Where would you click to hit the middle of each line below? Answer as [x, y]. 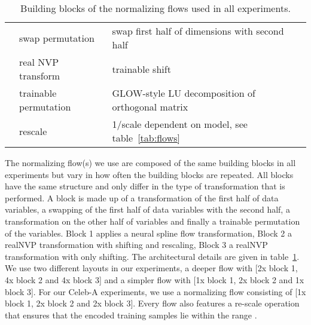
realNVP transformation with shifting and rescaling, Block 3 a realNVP [136, 245]
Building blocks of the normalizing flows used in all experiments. [155, 8]
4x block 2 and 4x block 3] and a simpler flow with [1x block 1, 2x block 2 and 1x [155, 279]
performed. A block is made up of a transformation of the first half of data [142, 197]
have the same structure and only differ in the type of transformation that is [145, 186]
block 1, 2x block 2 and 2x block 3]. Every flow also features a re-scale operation [152, 303]
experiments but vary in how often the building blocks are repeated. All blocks [149, 174]
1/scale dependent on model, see [180, 124]
